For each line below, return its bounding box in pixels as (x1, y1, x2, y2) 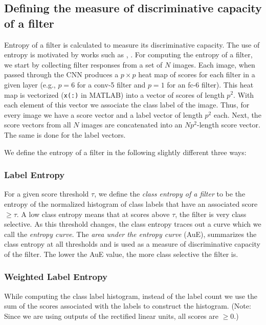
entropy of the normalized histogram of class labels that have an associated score (4, 199, 258, 209)
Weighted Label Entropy (4, 270, 107, 283)
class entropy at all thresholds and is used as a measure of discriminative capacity (4, 239, 260, 249)
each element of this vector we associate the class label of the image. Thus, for (4, 99, 250, 110)
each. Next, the (213, 109, 261, 120)
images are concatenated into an (81, 119, 183, 130)
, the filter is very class (175, 208, 247, 219)
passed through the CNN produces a (4, 69, 119, 80)
